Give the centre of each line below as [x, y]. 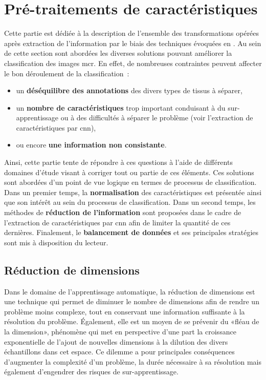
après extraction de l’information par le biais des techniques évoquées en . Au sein [133, 43]
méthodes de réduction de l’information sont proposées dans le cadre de [123, 212]
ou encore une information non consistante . [91, 145]
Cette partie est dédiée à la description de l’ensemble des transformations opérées [132, 33]
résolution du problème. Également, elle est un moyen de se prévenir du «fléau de [132, 321]
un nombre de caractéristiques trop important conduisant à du [121, 107]
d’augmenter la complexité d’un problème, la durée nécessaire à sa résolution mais [133, 361]
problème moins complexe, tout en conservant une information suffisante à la [125, 311]
